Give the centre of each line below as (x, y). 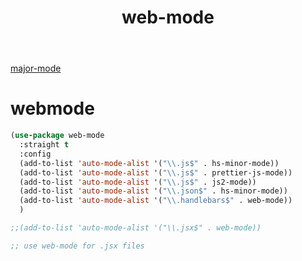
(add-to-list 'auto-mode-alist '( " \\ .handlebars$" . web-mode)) (156, 201)
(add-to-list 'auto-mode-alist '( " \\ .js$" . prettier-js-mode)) (156, 172)
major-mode (36, 68)
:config (35, 154)
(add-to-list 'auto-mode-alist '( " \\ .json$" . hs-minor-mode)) (153, 191)
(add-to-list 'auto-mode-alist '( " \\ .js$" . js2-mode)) (138, 182)
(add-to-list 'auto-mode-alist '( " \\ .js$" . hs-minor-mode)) (149, 163)
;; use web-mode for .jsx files (77, 246)
